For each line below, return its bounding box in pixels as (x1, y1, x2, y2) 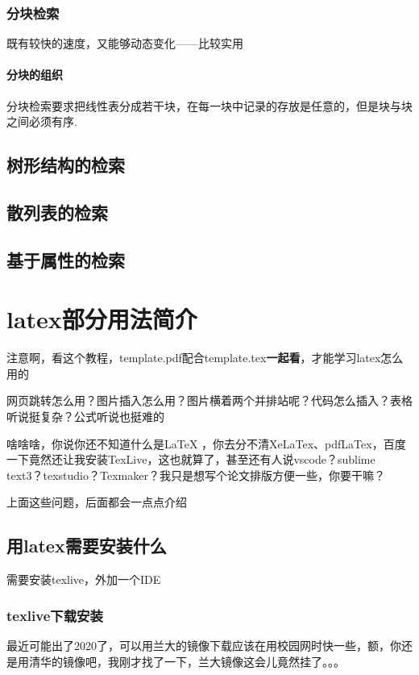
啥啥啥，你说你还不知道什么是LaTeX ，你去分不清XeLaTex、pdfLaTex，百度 (6, 435, 406, 452)
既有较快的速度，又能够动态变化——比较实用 (6, 35, 243, 52)
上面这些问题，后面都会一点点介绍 (6, 494, 187, 510)
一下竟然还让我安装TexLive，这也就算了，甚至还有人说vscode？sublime (6, 451, 375, 468)
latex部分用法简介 (6, 302, 197, 335)
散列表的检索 (6, 199, 108, 224)
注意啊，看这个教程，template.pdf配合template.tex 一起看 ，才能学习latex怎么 (6, 349, 404, 366)
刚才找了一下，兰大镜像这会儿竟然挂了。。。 (118, 652, 345, 669)
